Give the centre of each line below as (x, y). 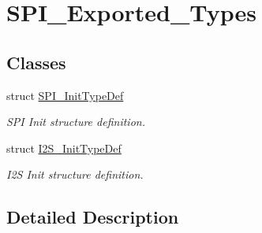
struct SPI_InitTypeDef (65, 95)
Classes (36, 62)
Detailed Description (93, 217)
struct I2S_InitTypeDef (64, 148)
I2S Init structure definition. (75, 174)
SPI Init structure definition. (76, 122)
